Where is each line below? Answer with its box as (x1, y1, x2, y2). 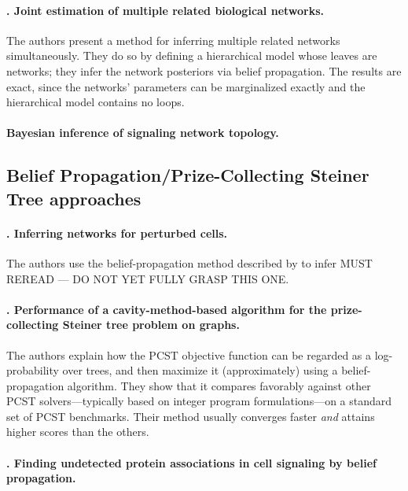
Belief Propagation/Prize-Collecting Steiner (6, 163, 369, 187)
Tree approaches (6, 186, 142, 210)
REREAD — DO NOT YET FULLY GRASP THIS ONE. (6, 270, 289, 286)
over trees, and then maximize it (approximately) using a (62, 362, 338, 378)
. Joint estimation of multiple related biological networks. (6, 2, 325, 18)
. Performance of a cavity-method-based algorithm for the (6, 301, 327, 317)
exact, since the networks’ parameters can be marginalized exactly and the (6, 78, 366, 94)
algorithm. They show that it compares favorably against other (67, 377, 371, 393)
